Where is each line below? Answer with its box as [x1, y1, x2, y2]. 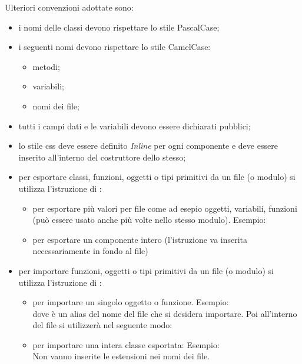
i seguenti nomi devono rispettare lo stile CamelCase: [18, 41, 211, 53]
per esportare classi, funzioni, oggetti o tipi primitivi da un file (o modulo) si [18, 171, 296, 183]
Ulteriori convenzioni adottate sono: [5, 1, 134, 13]
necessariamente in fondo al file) [32, 245, 148, 257]
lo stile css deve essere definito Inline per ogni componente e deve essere [18, 139, 278, 152]
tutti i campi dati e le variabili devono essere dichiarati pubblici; [18, 119, 251, 132]
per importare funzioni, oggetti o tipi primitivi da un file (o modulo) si [18, 264, 274, 276]
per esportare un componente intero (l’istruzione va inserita [32, 233, 248, 245]
